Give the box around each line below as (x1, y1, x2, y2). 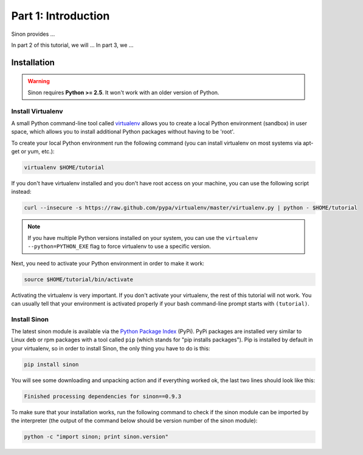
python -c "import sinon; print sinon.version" (24, 433, 168, 440)
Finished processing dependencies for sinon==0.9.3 (24, 392, 182, 400)
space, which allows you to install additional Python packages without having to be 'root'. (11, 128, 235, 135)
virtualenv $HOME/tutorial (24, 164, 105, 171)
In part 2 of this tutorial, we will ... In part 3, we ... (11, 41, 134, 49)
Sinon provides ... (11, 30, 55, 38)
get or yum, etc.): (11, 148, 55, 155)
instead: (11, 188, 32, 196)
